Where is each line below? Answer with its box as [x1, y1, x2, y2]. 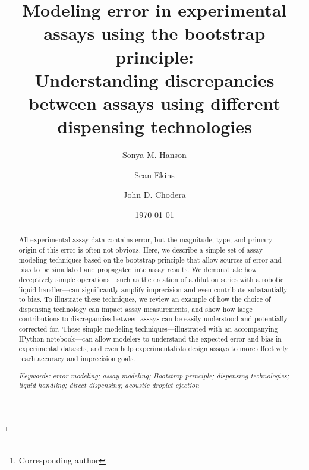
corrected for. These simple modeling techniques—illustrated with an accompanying [18, 324, 278, 334]
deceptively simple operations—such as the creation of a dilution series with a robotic [18, 274, 284, 284]
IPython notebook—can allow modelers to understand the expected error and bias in [18, 333, 282, 343]
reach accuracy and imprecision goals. [18, 354, 135, 364]
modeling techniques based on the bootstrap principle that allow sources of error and [18, 254, 282, 264]
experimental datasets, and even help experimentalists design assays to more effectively [18, 343, 288, 354]
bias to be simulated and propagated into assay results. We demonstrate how [18, 264, 257, 275]
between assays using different [28, 90, 281, 115]
